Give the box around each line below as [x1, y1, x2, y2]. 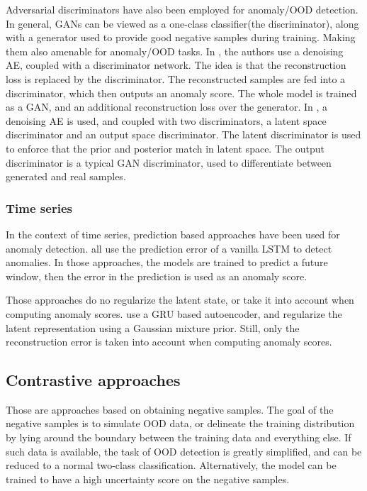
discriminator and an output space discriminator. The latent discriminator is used [6, 127, 361, 142]
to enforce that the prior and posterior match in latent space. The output [6, 140, 324, 155]
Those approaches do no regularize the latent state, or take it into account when [6, 292, 354, 307]
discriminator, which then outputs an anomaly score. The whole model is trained [6, 85, 357, 100]
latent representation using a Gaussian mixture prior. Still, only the [6, 320, 300, 335]
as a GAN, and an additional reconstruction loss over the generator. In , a [6, 99, 328, 114]
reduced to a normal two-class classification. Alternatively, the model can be [6, 458, 337, 473]
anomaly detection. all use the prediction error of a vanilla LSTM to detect [6, 241, 332, 255]
